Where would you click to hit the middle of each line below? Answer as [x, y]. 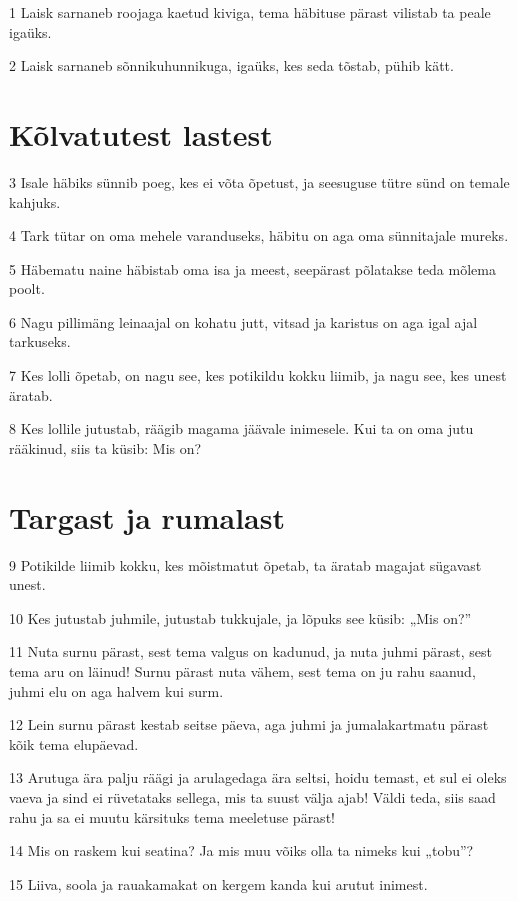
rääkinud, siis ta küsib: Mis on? [105, 447]
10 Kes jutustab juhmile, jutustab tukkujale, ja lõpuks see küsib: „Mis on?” [240, 617]
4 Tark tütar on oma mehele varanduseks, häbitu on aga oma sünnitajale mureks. [259, 235]
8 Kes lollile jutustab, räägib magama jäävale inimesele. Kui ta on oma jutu [241, 428]
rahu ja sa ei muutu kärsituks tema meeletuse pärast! [172, 816]
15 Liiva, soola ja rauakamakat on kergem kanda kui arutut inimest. [218, 883]
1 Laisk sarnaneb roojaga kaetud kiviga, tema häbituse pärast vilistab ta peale [250, 12]
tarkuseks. [40, 341]
